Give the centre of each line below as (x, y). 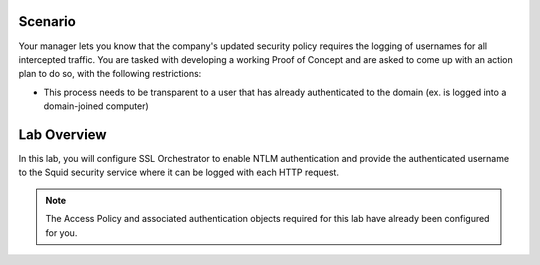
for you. (61, 232)
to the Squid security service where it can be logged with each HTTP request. (179, 172)
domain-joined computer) (96, 106)
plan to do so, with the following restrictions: (110, 74)
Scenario (47, 21)
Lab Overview (62, 134)
